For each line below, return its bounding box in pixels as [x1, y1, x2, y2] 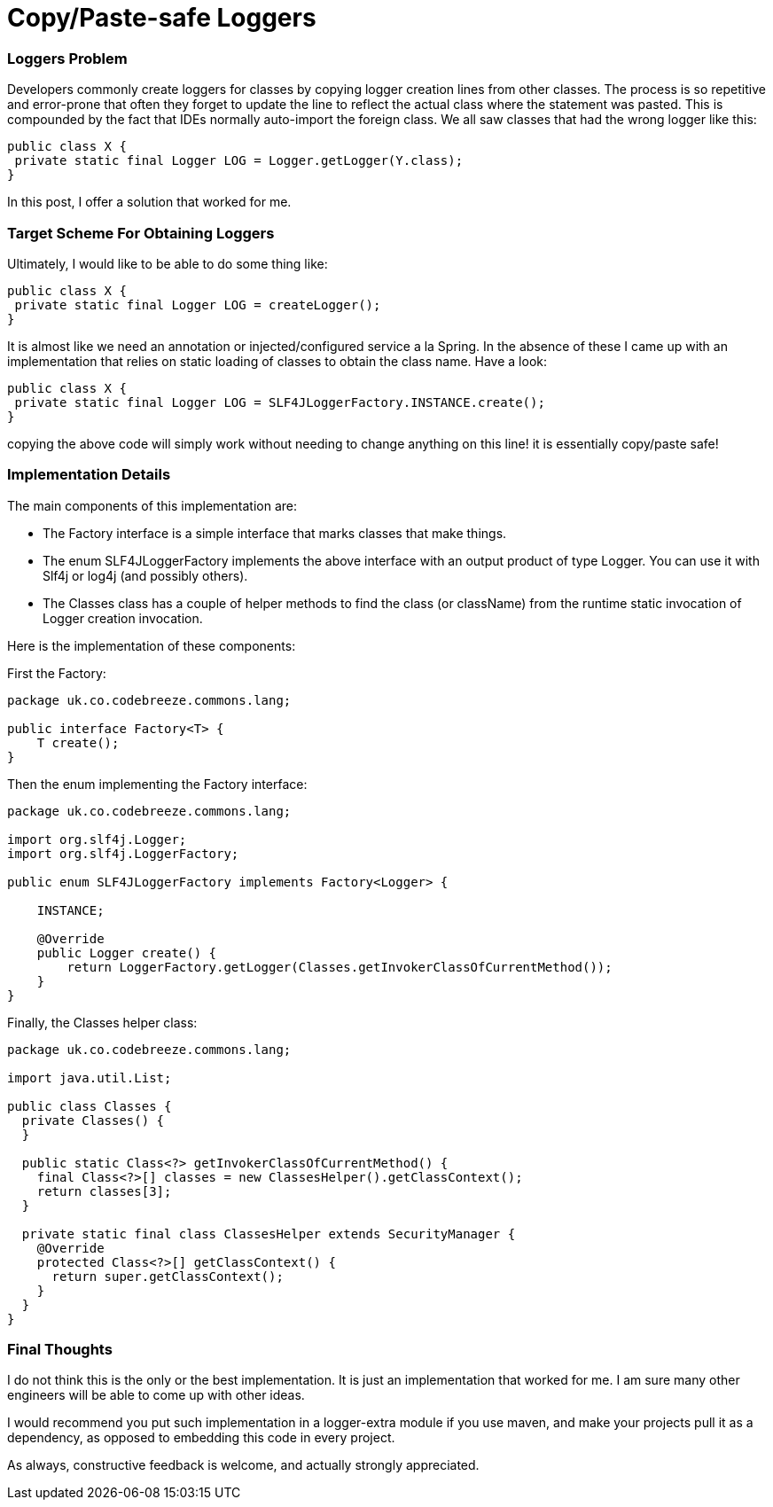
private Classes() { [21, 1113, 165, 1128]
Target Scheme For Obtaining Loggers [7, 223, 275, 242]
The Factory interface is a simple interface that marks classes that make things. [43, 525, 507, 541]
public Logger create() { [36, 945, 217, 960]
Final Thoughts [7, 1340, 113, 1358]
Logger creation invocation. [43, 610, 203, 626]
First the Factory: [7, 665, 106, 681]
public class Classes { [7, 1098, 172, 1113]
